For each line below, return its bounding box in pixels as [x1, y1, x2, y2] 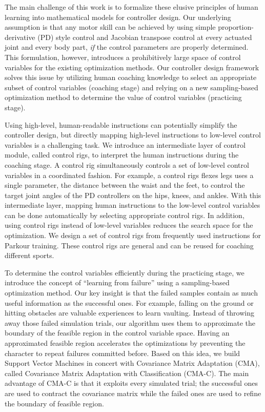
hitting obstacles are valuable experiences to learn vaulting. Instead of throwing [5, 307, 254, 318]
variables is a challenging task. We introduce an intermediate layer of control [5, 139, 246, 150]
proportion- [218, 22, 254, 32]
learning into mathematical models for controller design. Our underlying [5, 11, 231, 22]
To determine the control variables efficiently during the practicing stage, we [5, 267, 244, 278]
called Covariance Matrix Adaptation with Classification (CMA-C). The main [5, 367, 249, 378]
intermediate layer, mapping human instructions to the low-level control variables [5, 200, 260, 210]
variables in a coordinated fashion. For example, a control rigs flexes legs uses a [5, 169, 254, 180]
